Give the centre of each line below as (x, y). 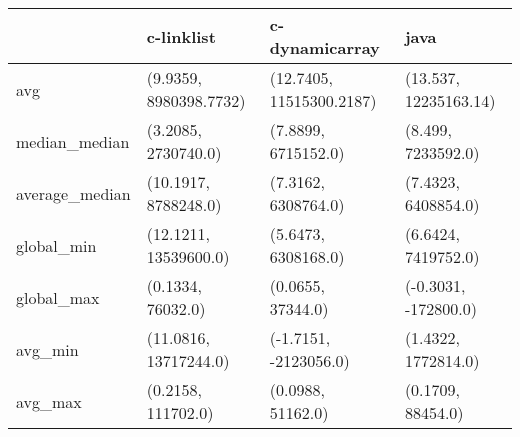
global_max (58, 297)
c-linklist (181, 36)
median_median (73, 141)
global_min (56, 245)
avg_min (47, 349)
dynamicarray (324, 47)
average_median (73, 193)
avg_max (49, 401)
